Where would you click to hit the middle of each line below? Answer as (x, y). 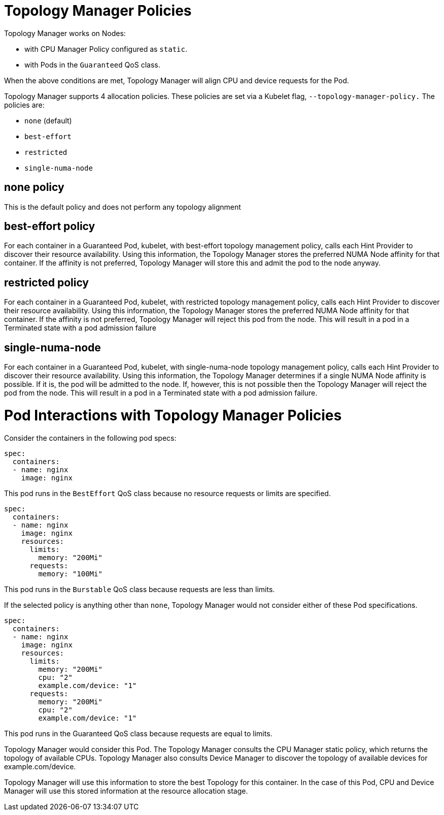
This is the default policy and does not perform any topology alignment (123, 207)
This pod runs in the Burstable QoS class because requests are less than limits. (140, 589)
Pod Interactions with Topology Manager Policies (173, 415)
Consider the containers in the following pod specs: (90, 438)
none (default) (48, 120)
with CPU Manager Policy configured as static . (106, 49)
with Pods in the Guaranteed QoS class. (92, 64)
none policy (34, 187)
